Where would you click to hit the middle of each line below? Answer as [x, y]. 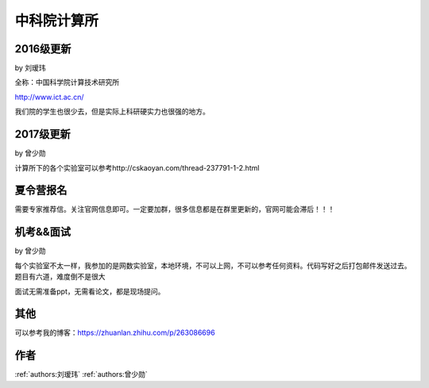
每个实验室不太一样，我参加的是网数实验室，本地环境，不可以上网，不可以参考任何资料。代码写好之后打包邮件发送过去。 [213, 265]
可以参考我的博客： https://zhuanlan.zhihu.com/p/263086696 [115, 332]
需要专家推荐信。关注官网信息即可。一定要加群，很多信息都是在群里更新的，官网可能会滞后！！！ [175, 209]
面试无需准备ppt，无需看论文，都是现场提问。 [90, 291]
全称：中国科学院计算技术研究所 [67, 83]
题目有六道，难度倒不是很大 [60, 277]
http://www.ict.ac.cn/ [49, 97]
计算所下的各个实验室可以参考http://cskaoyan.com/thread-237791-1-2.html [137, 167]
